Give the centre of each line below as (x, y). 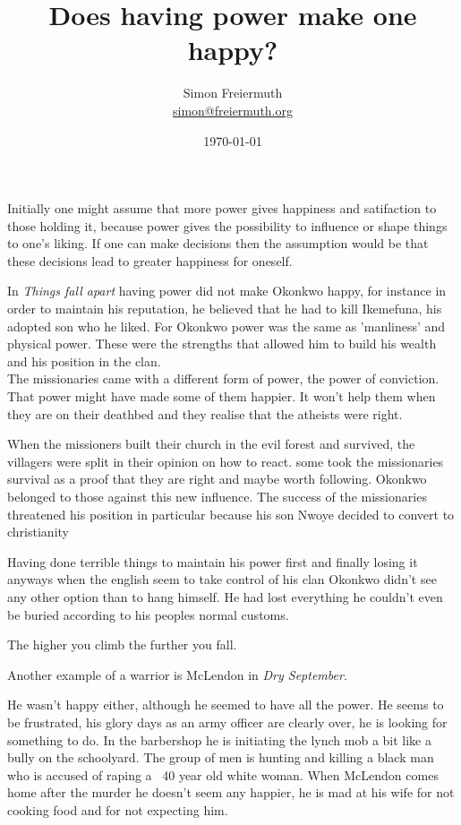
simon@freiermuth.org (233, 110)
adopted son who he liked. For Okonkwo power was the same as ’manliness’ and (226, 326)
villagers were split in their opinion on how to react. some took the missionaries (226, 461)
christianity (38, 532)
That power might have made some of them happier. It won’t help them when (222, 396)
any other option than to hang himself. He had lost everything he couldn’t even (225, 596)
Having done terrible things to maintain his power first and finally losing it (213, 561)
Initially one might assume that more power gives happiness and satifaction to (222, 208)
